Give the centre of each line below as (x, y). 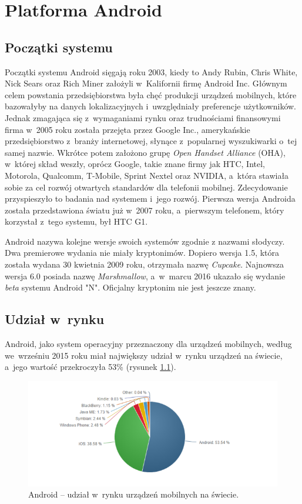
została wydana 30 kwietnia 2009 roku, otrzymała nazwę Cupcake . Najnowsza (145, 264)
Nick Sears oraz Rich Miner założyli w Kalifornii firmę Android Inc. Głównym (146, 83)
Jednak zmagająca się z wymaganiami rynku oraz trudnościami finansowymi (143, 117)
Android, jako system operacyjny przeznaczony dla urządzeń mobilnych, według (148, 344)
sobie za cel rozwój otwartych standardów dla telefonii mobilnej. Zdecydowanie (146, 187)
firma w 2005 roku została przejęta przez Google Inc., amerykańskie (127, 129)
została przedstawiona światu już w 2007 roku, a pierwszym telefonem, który (145, 210)
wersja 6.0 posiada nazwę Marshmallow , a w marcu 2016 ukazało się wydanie (145, 276)
